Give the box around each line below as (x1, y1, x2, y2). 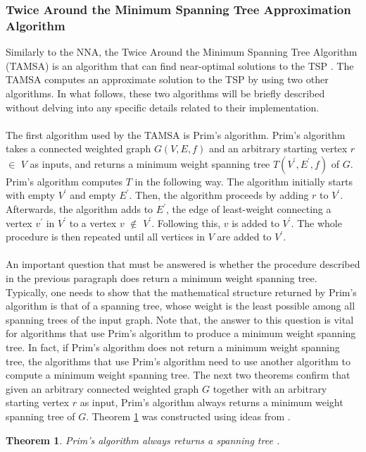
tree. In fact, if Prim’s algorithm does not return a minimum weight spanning (6, 340, 340, 355)
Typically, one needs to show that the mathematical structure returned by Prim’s (6, 284, 357, 299)
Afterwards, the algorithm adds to (6, 202, 153, 216)
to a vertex (69, 215, 117, 230)
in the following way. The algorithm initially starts (134, 173, 353, 188)
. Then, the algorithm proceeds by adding (129, 188, 309, 202)
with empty (6, 188, 55, 202)
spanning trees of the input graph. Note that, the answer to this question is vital (6, 312, 354, 326)
